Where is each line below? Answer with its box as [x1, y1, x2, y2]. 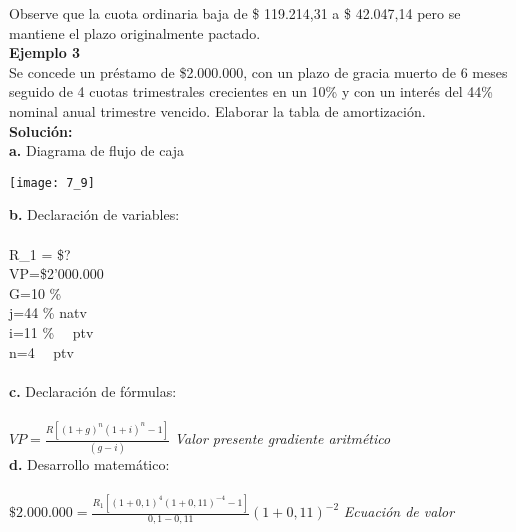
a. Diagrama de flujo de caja [9, 140, 185, 161]
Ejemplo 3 [9, 42, 81, 63]
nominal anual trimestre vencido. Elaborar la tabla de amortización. [9, 100, 426, 121]
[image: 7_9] [9, 175, 95, 190]
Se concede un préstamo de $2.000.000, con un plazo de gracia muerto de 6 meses [9, 61, 508, 82]
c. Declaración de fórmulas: [9, 380, 177, 401]
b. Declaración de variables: [9, 204, 180, 225]
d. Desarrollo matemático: [9, 453, 170, 474]
